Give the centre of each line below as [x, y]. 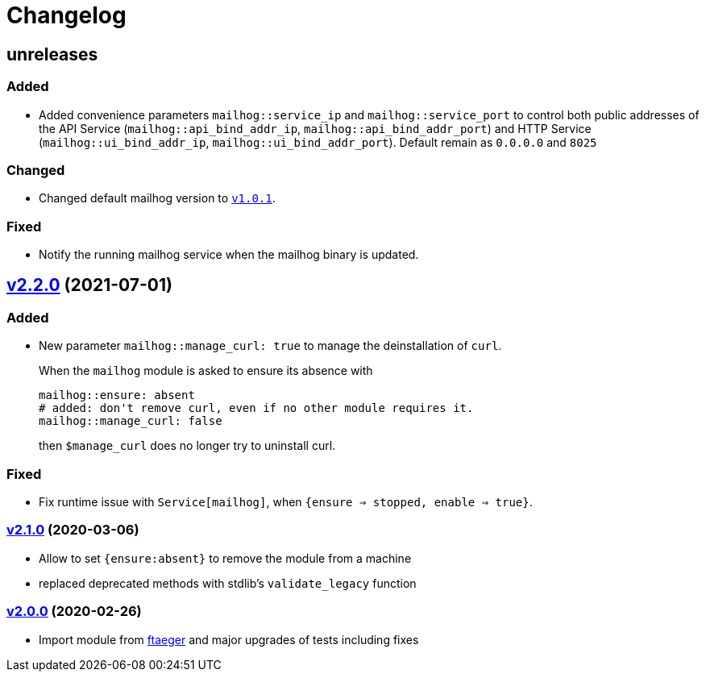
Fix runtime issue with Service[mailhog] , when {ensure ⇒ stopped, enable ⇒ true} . [286, 502]
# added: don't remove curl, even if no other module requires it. [256, 408]
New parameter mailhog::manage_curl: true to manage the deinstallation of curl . [270, 346]
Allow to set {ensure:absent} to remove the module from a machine [225, 558]
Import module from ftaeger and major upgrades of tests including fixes [229, 639]
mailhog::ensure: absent [117, 395]
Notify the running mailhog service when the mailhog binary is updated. [229, 255]
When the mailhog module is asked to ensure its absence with [206, 371]
